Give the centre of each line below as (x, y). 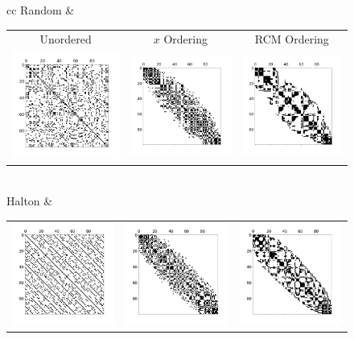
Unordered (66, 39)
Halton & (30, 201)
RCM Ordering (292, 39)
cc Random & (41, 10)
